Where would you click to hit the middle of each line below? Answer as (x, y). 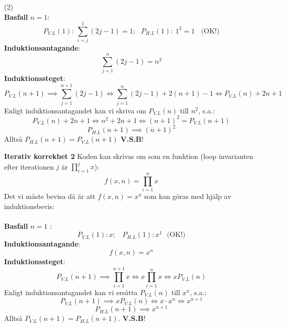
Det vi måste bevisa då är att (50, 196)
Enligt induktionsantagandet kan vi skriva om (75, 110)
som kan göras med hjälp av (188, 196)
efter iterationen (29, 166)
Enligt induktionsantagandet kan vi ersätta (71, 292)
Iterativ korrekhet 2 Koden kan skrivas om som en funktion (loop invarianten (129, 156)
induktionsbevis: (29, 206)
